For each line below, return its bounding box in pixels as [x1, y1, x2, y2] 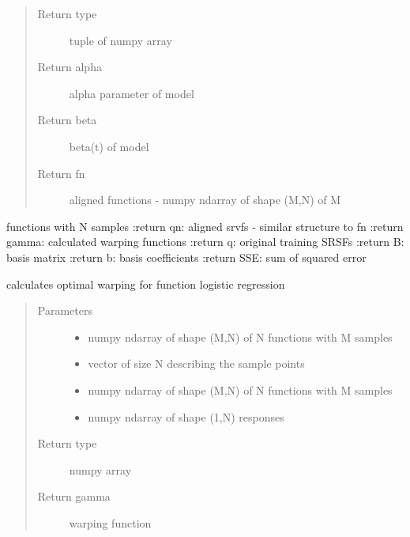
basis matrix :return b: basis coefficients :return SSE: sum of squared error [6, 248, 367, 265]
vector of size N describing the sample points [88, 355, 305, 372]
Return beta [37, 112, 97, 128]
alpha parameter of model [69, 85, 194, 101]
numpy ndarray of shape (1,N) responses [88, 408, 284, 425]
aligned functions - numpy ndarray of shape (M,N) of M [69, 191, 341, 208]
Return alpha [37, 59, 102, 75]
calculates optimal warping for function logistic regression [6, 275, 285, 292]
